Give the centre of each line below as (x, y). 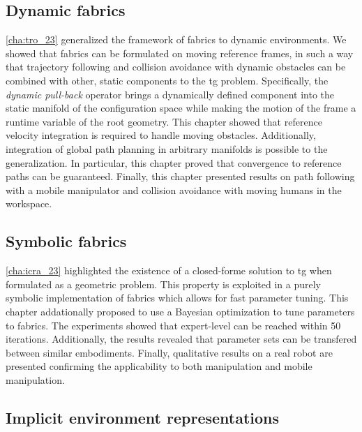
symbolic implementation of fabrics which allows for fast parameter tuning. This (177, 298)
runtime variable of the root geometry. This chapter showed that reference (164, 121)
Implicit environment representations (143, 417)
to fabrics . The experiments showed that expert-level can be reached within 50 (173, 325)
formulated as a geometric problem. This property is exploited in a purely (163, 284)
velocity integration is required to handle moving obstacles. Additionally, (161, 135)
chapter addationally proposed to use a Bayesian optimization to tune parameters (180, 311)
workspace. (29, 203)
